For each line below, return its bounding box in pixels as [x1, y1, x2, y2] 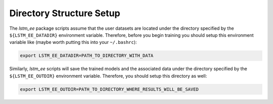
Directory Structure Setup [9, 8, 121, 19]
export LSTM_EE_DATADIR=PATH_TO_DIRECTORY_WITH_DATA [20, 53, 154, 59]
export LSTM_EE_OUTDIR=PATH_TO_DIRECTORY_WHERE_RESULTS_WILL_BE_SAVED [20, 86, 199, 92]
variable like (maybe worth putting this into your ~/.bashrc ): [9, 39, 137, 45]
